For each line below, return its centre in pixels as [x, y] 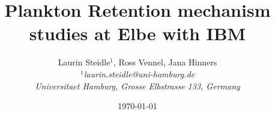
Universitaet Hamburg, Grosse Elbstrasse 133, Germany [137, 85]
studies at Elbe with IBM [137, 33]
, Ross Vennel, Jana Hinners [165, 62]
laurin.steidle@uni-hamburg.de [139, 73]
